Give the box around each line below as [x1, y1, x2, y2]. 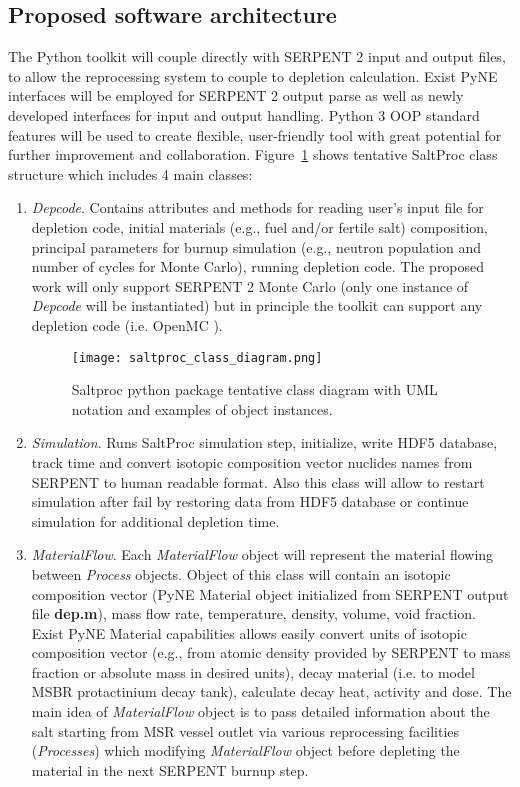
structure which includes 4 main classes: [8, 163, 253, 184]
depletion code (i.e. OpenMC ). [31, 314, 223, 335]
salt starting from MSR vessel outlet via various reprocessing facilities [31, 720, 460, 741]
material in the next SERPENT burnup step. [31, 759, 309, 780]
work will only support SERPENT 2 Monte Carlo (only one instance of [31, 275, 469, 296]
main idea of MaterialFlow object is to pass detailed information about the [31, 701, 490, 722]
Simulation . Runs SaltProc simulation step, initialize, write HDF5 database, [31, 432, 498, 453]
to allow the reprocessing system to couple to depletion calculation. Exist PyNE [8, 65, 498, 86]
